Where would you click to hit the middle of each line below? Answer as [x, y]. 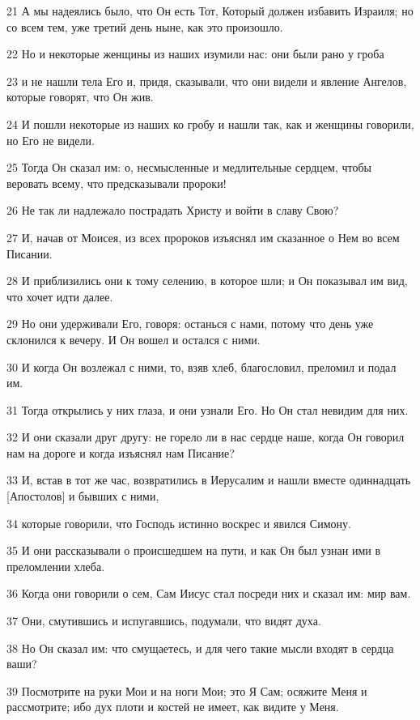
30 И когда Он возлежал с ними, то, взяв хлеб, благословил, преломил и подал [202, 366]
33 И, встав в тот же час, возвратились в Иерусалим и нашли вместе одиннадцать [209, 480]
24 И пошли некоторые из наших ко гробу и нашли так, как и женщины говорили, [210, 124]
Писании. [30, 253]
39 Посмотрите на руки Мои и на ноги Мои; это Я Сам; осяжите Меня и [187, 690]
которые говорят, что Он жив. [80, 97]
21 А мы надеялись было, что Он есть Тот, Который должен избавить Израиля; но [210, 11]
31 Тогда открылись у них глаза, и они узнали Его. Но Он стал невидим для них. [208, 409]
